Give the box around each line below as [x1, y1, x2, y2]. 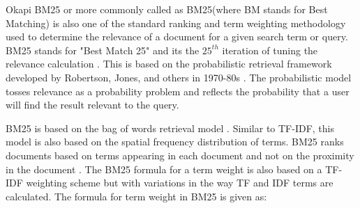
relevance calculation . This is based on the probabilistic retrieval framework [6, 56, 332, 71]
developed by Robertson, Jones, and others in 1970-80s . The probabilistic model [6, 70, 352, 84]
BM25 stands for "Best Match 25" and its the [6, 42, 200, 57]
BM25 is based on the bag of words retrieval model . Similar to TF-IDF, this [6, 120, 335, 135]
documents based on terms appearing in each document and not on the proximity [6, 147, 354, 162]
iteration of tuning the [222, 42, 318, 57]
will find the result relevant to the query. [6, 97, 179, 112]
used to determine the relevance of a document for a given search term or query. [6, 29, 348, 44]
